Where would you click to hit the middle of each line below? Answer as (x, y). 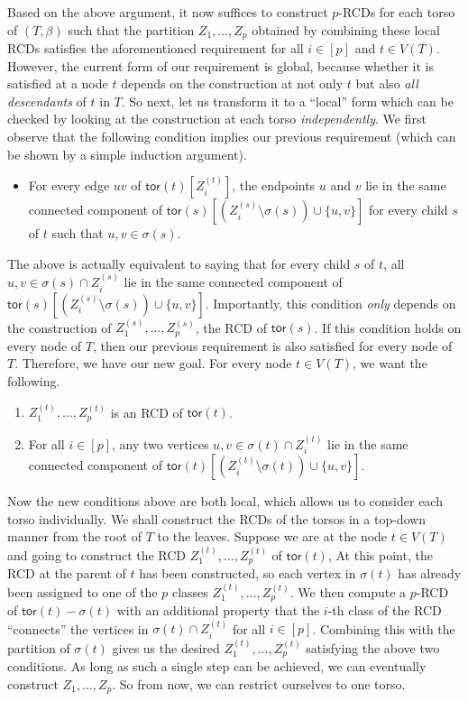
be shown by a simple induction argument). (127, 154)
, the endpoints (274, 185)
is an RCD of (147, 412)
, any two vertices (161, 443)
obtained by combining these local (346, 29)
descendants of (47, 101)
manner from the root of (75, 536)
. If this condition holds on (388, 327)
